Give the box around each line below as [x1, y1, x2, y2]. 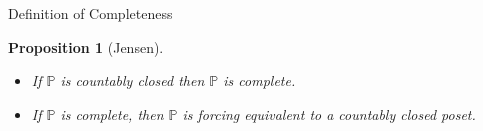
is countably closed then [60, 70, 205, 91]
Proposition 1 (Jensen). [8, 36, 164, 57]
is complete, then [60, 103, 164, 124]
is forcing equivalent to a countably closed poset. [182, 103, 476, 124]
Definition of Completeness [8, 3, 173, 23]
